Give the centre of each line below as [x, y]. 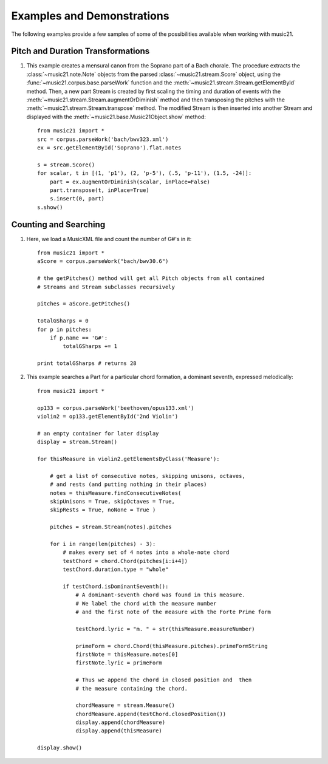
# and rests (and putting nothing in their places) [128, 485]
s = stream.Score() [66, 165]
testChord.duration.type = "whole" [116, 570]
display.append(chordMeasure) [121, 722]
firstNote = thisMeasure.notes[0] [127, 654]
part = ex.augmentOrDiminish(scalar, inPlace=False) [130, 182]
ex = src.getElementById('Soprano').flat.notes [109, 148]
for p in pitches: [65, 329]
